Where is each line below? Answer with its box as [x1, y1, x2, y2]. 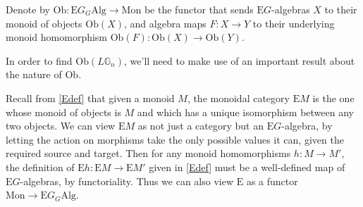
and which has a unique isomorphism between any [137, 104, 354, 119]
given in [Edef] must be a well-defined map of [149, 159, 345, 174]
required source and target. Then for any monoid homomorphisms [6, 146, 291, 161]
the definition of [6, 159, 75, 174]
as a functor [246, 173, 298, 188]
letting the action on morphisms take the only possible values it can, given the [6, 132, 344, 146]
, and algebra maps [124, 15, 207, 30]
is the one [312, 90, 355, 105]
